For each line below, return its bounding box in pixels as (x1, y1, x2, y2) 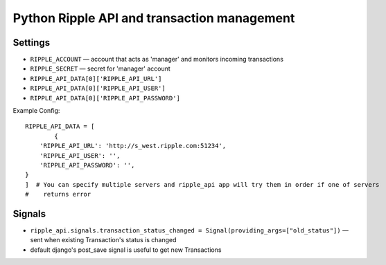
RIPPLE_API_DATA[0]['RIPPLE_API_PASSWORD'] (30, 94, 180, 102)
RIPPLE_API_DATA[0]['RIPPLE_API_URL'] (30, 75, 162, 82)
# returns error (25, 190, 91, 199)
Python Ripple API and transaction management (12, 10, 295, 26)
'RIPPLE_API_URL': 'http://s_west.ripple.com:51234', (39, 142, 227, 150)
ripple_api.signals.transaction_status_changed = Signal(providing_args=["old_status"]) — (30, 226, 349, 235)
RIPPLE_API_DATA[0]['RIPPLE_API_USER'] (30, 84, 166, 93)
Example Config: (12, 107, 60, 115)
